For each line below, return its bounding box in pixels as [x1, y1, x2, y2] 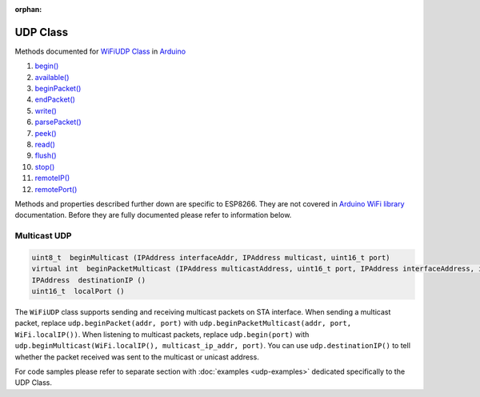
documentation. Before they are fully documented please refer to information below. [14, 211, 292, 220]
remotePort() [34, 184, 78, 194]
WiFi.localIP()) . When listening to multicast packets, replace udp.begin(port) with [14, 329, 310, 339]
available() [34, 72, 70, 82]
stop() [34, 162, 55, 171]
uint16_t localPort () [31, 287, 126, 296]
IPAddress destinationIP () [31, 275, 146, 284]
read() [34, 140, 55, 150]
